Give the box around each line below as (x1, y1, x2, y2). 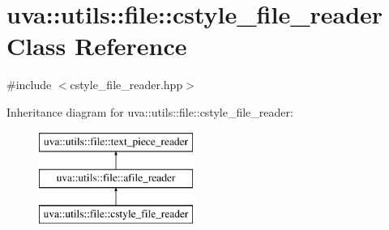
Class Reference (6, 29, 187, 62)
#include (6, 76, 52, 93)
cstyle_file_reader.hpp (70, 76, 183, 93)
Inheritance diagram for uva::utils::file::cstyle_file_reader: (6, 103, 293, 120)
